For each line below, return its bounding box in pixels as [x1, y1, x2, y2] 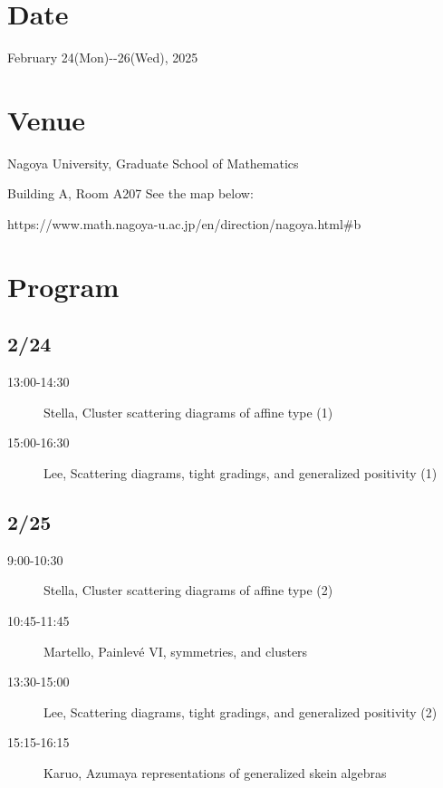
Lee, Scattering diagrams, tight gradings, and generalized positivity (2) [43, 702, 438, 721]
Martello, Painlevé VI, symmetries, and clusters [43, 641, 308, 660]
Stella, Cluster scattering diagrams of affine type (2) [43, 581, 333, 600]
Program [7, 267, 120, 304]
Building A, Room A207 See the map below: [7, 184, 254, 203]
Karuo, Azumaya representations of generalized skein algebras [43, 763, 387, 782]
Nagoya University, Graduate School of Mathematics [7, 153, 299, 172]
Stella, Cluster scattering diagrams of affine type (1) [43, 402, 333, 421]
